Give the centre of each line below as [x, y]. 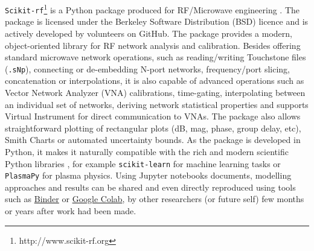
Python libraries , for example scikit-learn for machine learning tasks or [143, 163]
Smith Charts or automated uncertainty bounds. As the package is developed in [153, 140]
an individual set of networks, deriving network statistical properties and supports [157, 104]
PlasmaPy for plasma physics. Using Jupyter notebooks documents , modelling [148, 175]
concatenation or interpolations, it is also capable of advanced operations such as [155, 81]
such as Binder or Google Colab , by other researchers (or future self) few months [155, 199]
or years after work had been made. [71, 211]
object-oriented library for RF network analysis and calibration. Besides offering [153, 45]
